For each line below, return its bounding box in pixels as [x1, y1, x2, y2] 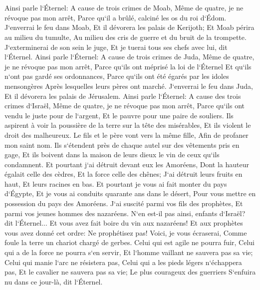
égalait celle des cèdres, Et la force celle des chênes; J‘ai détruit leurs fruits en [4, 169, 243, 179]
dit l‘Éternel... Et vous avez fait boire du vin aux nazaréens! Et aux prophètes [4, 218, 243, 228]
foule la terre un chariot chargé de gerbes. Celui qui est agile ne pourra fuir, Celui [4, 237, 255, 248]
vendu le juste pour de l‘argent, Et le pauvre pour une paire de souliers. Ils [4, 110, 234, 120]
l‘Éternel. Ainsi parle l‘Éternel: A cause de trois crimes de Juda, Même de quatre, [4, 51, 255, 62]
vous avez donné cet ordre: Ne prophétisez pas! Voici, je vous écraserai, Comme [4, 227, 247, 238]
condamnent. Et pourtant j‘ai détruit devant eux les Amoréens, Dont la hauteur [4, 159, 249, 169]
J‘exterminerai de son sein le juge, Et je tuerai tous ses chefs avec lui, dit [4, 41, 228, 52]
